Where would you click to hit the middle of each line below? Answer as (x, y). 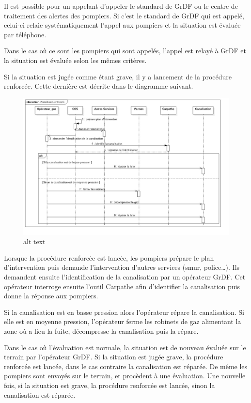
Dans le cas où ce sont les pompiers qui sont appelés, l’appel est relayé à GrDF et (125, 51)
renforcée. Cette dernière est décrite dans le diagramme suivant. (99, 86)
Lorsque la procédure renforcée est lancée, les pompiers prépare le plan (109, 257)
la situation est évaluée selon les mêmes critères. (75, 60)
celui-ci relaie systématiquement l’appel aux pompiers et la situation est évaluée (122, 25)
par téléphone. (25, 34)
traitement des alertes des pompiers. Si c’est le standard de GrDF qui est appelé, (124, 15)
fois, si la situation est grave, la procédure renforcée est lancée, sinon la (110, 385)
